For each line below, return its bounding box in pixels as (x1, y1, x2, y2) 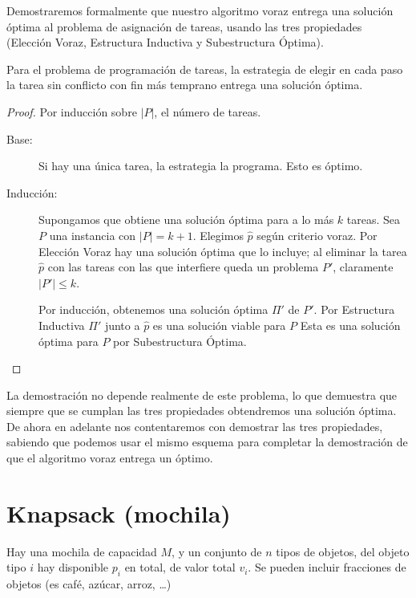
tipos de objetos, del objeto (276, 543, 410, 559)
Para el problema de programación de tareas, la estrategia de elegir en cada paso (6, 60, 403, 77)
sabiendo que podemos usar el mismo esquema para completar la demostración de (6, 433, 408, 450)
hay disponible (37, 559, 109, 576)
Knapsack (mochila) (6, 496, 231, 529)
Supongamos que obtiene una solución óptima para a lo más (38, 211, 334, 228)
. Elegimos (192, 226, 244, 243)
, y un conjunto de (172, 543, 262, 559)
